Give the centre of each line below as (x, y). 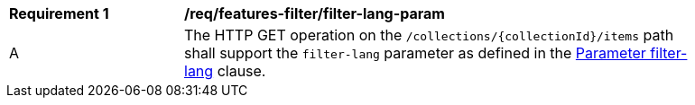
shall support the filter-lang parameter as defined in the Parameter (415, 53)
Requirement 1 (59, 13)
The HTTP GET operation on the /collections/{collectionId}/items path (429, 35)
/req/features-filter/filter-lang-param (315, 13)
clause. (241, 71)
